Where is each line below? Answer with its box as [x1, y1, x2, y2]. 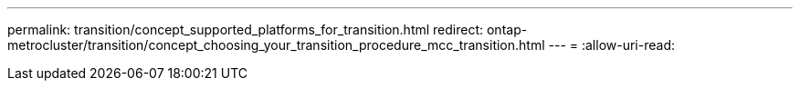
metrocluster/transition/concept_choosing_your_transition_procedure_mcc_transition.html [7, 37, 545, 53]
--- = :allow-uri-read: [548, 37, 676, 53]
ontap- [486, 22, 528, 37]
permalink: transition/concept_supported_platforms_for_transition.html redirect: [7, 22, 484, 37]
